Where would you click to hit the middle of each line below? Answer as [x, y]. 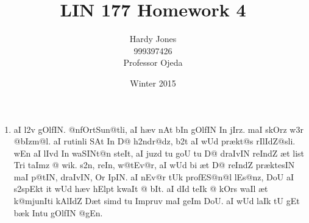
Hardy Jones [153, 39]
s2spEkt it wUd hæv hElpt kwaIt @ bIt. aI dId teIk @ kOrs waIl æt [141, 189]
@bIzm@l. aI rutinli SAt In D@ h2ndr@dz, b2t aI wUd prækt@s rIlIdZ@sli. [154, 141]
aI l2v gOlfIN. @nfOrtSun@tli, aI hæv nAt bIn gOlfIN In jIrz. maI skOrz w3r [158, 129]
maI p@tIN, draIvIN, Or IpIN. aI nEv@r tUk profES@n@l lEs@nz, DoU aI [154, 176]
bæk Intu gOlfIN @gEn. [58, 212]
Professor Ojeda [153, 62]
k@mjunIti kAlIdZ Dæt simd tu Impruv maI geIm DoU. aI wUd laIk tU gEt [157, 201]
